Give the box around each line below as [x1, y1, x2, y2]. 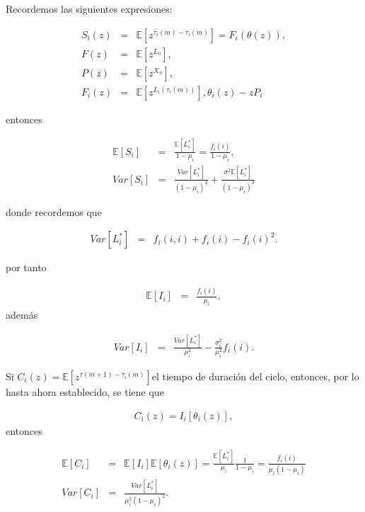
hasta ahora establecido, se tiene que [6, 385, 164, 399]
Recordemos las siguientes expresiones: [6, 1, 173, 16]
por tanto [6, 260, 47, 275]
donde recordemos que [6, 204, 102, 219]
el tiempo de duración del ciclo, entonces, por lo [151, 369, 359, 384]
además [6, 307, 38, 322]
